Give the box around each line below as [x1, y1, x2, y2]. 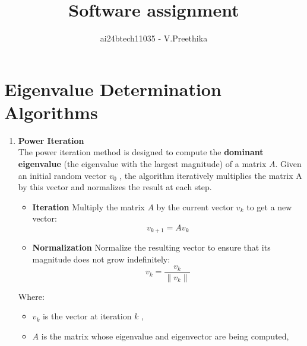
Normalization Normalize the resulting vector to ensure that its [32, 241, 271, 254]
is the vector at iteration [42, 310, 132, 322]
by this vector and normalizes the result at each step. [18, 181, 212, 193]
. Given [275, 158, 302, 170]
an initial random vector [18, 169, 107, 181]
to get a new [246, 200, 292, 213]
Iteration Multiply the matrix [32, 200, 145, 213]
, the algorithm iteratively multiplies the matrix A [119, 169, 302, 181]
